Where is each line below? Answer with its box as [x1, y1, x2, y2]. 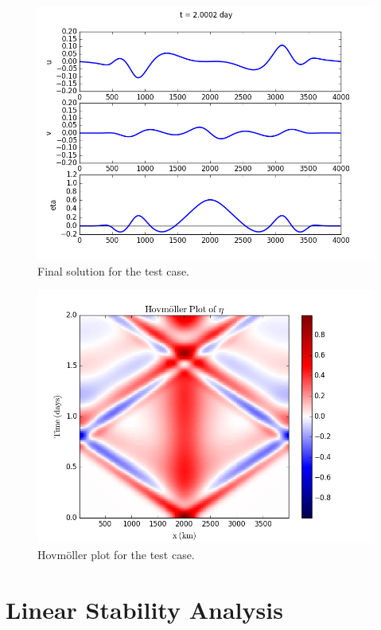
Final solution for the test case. [37, 262, 190, 279]
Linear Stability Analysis [6, 593, 283, 625]
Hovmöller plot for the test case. [37, 546, 195, 562]
